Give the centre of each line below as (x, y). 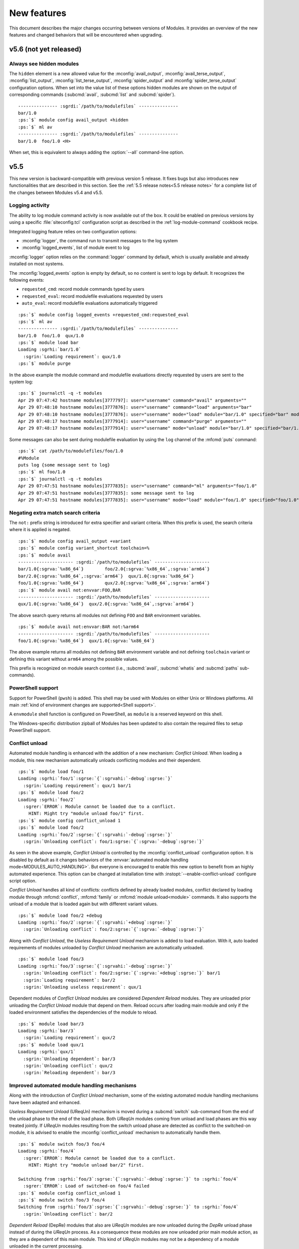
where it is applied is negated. (40, 530)
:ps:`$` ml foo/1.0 (42, 472)
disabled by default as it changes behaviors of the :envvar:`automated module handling (99, 860)
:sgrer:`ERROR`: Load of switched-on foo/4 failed (86, 1186)
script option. (23, 881)
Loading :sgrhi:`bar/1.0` (50, 349)
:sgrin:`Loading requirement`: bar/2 (69, 980)
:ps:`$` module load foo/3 (51, 959)
